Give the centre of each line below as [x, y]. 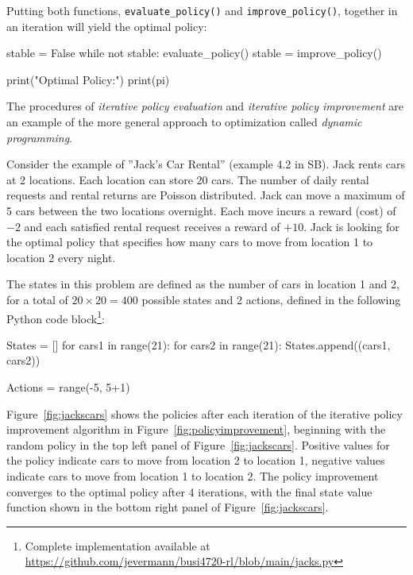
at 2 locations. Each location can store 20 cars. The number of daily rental [188, 179]
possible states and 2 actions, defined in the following [271, 299]
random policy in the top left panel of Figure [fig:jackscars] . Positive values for [198, 444]
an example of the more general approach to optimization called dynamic [184, 122]
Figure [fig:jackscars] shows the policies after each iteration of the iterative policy [205, 413]
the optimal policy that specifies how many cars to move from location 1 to [190, 242]
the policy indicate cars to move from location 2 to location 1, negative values [196, 460]
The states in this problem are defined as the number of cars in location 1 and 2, [203, 284]
